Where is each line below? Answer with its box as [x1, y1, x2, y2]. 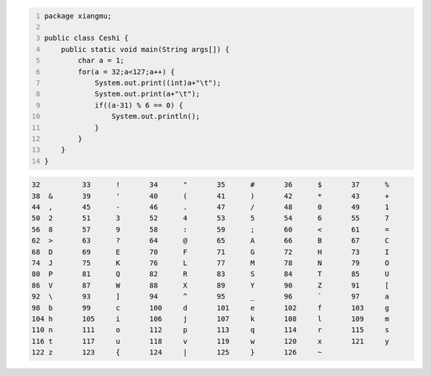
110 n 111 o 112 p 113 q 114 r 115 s [31, 326, 390, 334]
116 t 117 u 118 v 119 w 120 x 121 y [31, 336, 390, 346]
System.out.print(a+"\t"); [94, 89, 200, 99]
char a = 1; [77, 56, 125, 65]
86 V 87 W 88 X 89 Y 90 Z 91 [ [31, 280, 390, 290]
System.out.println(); [111, 112, 200, 121]
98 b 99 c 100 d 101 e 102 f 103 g [31, 303, 390, 312]
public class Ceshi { [44, 34, 129, 43]
